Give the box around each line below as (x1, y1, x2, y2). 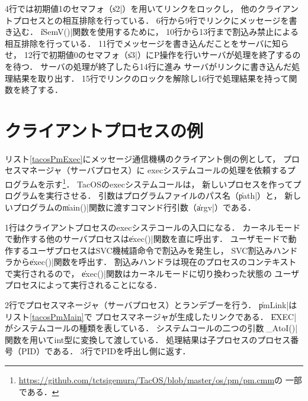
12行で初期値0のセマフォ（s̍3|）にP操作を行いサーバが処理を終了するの (24, 48, 301, 61)
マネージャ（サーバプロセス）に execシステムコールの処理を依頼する (21, 164, 287, 176)
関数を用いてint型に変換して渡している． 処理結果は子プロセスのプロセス (5, 333, 291, 345)
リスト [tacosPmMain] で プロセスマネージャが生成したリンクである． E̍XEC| (5, 310, 297, 322)
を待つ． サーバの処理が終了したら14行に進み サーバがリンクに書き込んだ (5, 60, 292, 72)
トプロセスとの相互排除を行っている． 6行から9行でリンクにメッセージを (5, 14, 289, 26)
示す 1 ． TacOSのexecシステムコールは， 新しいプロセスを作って (46, 176, 293, 190)
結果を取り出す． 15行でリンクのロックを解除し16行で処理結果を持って (12, 72, 289, 84)
